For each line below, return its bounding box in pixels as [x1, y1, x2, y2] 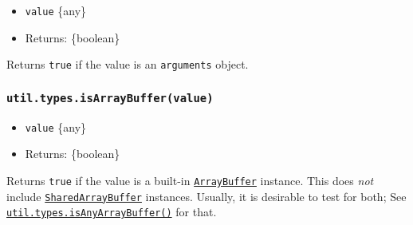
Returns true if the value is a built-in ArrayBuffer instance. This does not [6, 172, 374, 188]
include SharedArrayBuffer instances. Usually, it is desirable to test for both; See [6, 187, 407, 204]
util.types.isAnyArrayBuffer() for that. [6, 203, 217, 220]
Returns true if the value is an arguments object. [6, 56, 249, 73]
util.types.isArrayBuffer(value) [6, 91, 214, 105]
